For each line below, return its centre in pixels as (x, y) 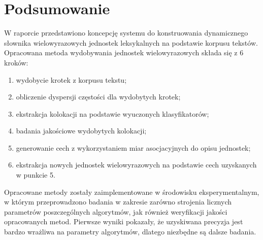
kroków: (16, 62)
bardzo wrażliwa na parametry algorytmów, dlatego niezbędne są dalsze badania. (130, 232)
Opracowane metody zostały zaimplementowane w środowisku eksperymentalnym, (132, 192)
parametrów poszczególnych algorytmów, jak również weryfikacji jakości (116, 211)
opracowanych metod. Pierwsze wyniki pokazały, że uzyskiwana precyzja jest (124, 221)
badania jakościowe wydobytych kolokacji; (81, 131)
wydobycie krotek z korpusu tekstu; (71, 79)
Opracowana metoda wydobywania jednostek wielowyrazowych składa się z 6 (124, 53)
